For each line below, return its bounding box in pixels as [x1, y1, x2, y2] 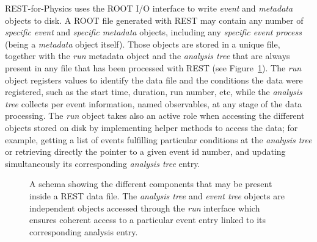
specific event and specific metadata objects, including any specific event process [5, 26, 302, 38]
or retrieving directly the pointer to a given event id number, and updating [5, 145, 286, 158]
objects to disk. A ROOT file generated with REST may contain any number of [5, 13, 304, 26]
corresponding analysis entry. [29, 225, 138, 238]
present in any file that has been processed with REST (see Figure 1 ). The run [5, 61, 302, 74]
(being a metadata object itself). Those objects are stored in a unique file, [5, 37, 280, 50]
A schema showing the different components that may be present [29, 177, 272, 190]
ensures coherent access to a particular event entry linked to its [29, 213, 266, 226]
